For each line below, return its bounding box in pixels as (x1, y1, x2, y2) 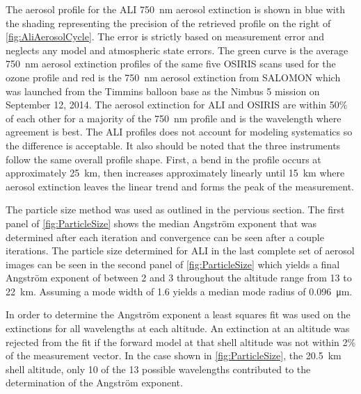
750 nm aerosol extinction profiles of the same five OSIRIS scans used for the (6, 56, 336, 71)
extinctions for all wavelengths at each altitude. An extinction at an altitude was (6, 321, 350, 336)
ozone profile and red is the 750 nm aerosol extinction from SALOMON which (6, 69, 341, 84)
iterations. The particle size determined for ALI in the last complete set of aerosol (6, 243, 355, 258)
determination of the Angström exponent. (6, 375, 183, 390)
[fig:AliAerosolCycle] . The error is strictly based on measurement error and (6, 29, 325, 44)
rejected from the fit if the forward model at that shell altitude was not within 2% (6, 334, 356, 349)
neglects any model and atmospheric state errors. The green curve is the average (6, 42, 348, 57)
